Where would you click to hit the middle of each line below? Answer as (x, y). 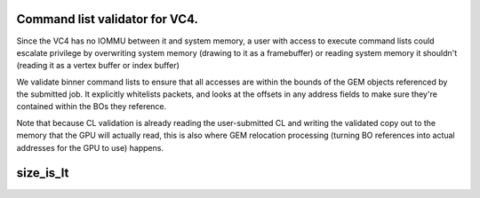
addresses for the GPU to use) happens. (90, 147)
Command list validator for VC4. (108, 19)
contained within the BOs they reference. (92, 107)
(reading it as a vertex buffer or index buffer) (98, 66)
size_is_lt (43, 173)
